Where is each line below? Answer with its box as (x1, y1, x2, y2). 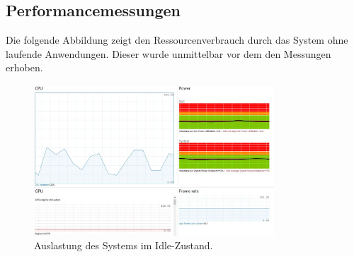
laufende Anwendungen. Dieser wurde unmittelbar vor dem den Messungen (6, 46, 331, 61)
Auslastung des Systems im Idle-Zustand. (34, 238, 213, 253)
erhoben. (6, 60, 43, 75)
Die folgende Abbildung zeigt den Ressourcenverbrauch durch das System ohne (6, 32, 348, 47)
